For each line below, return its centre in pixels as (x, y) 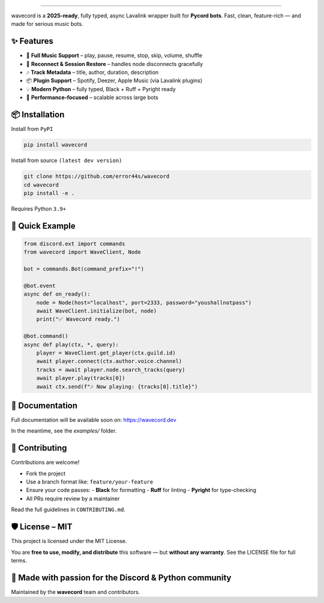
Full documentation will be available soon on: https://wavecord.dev (94, 420)
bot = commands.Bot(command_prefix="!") (84, 269)
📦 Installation (38, 115)
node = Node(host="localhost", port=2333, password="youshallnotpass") (144, 302)
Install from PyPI (32, 129)
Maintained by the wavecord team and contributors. (76, 592)
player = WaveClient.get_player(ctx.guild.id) (106, 353)
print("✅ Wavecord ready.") (78, 319)
